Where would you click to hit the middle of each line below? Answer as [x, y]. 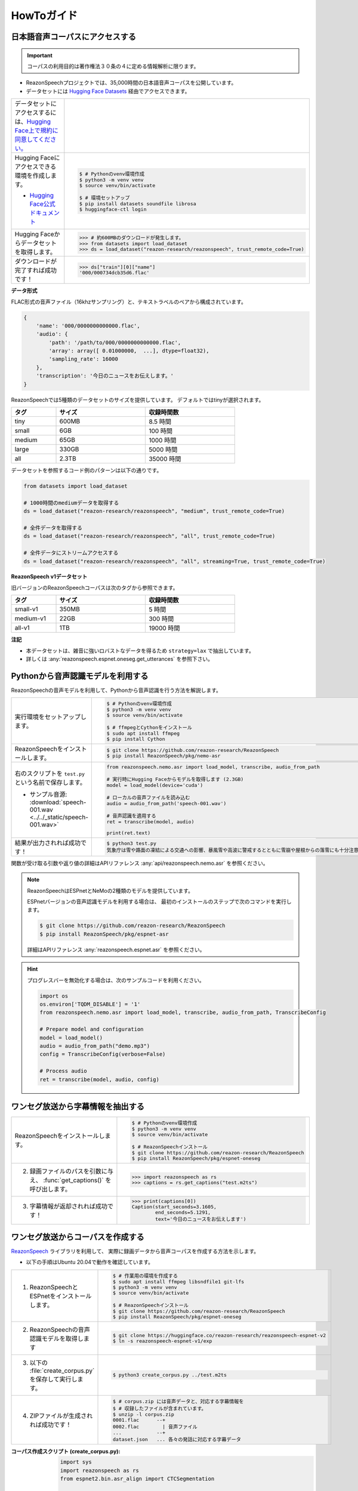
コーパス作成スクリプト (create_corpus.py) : [66, 1452]
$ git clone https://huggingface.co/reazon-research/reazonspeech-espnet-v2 [219, 1335]
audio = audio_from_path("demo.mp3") [95, 1046]
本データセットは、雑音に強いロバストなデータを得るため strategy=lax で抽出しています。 [140, 651]
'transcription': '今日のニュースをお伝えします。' [105, 376]
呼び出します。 [50, 1189]
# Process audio [64, 1071]
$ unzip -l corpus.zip [143, 1414]
